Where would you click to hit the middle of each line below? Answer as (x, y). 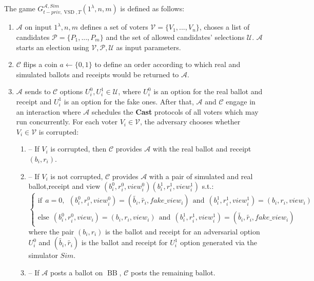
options (71, 91)
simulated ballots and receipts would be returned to (97, 74)
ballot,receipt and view (64, 186)
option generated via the (219, 242)
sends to (38, 91)
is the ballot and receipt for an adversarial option (183, 231)
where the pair (51, 231)
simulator (43, 255)
